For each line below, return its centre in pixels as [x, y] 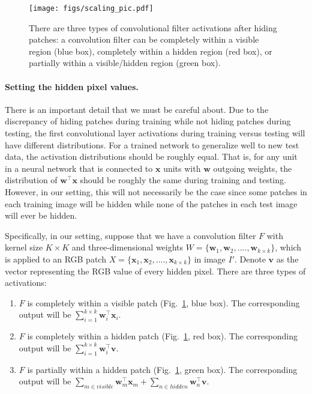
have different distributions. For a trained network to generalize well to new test [152, 144]
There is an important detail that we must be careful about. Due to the [137, 109]
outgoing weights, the [253, 168]
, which [288, 247]
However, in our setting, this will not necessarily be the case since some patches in [156, 191]
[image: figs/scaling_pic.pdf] [91, 8]
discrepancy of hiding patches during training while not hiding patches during [148, 121]
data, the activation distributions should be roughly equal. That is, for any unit [151, 156]
